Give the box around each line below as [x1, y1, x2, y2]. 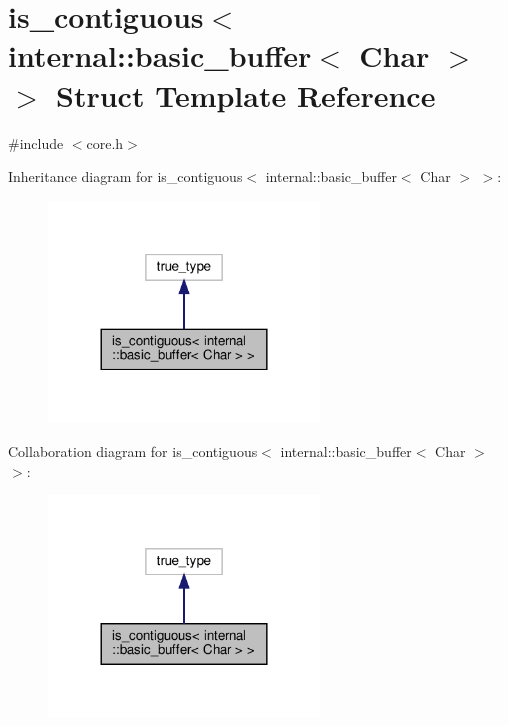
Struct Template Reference [56, 74, 436, 115]
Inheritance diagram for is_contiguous [8, 166, 243, 187]
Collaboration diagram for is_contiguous [8, 440, 258, 461]
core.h [86, 132, 124, 153]
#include [8, 132, 64, 153]
